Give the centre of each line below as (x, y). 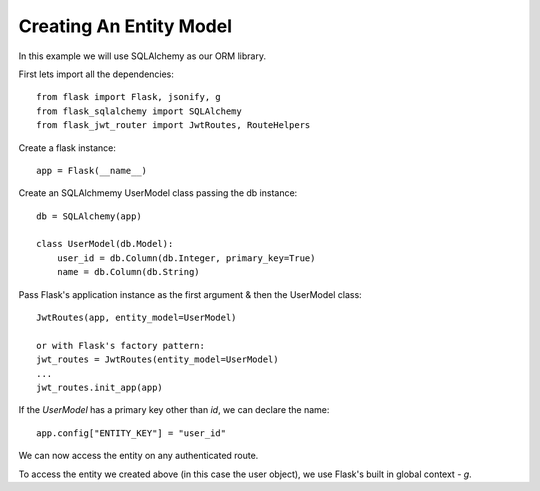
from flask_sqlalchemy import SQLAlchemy (139, 111)
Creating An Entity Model (125, 26)
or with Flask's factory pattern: (120, 345)
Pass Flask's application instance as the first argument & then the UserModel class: (190, 294)
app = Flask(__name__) (92, 170)
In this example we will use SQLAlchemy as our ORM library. (142, 56)
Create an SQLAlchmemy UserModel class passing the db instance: (158, 193)
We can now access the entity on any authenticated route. (138, 456)
